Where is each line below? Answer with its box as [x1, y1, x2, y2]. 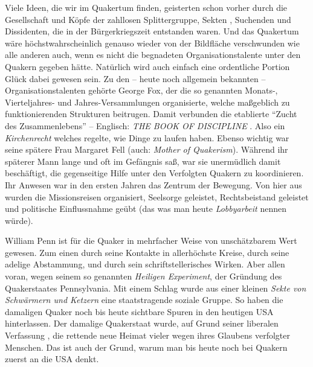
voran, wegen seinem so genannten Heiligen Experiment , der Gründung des [5, 270, 282, 282]
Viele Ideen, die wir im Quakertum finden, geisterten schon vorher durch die [5, 1, 288, 13]
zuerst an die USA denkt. [5, 353, 99, 365]
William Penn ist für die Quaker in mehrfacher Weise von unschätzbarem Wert [5, 234, 297, 247]
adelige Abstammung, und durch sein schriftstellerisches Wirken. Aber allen [5, 258, 285, 270]
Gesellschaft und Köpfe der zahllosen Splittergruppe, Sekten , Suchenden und [5, 13, 291, 25]
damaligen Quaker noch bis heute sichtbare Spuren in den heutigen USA [5, 305, 274, 318]
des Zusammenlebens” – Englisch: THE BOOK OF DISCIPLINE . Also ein [5, 119, 285, 132]
